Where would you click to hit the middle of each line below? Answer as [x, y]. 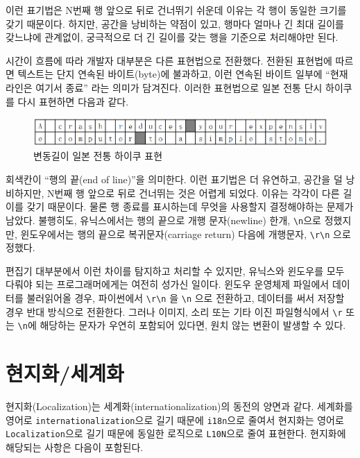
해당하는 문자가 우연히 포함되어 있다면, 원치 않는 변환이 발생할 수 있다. [193, 325]
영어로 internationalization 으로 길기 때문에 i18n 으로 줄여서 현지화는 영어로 [175, 419]
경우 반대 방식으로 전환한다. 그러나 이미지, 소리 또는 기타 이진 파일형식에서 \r [174, 311]
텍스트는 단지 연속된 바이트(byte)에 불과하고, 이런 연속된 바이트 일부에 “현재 [183, 74]
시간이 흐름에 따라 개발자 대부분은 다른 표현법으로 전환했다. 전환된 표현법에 [169, 60]
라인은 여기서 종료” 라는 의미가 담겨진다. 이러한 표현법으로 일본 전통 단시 [164, 87]
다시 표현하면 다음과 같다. [73, 101]
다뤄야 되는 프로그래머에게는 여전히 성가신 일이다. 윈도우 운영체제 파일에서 [168, 284]
